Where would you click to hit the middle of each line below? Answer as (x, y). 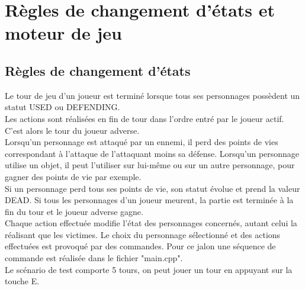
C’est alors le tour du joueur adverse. (72, 130)
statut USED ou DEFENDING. (62, 107)
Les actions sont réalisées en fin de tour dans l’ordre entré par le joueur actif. (145, 118)
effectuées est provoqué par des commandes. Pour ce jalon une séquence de (140, 246)
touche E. (22, 281)
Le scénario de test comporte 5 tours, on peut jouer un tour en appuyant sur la (149, 269)
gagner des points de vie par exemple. (73, 176)
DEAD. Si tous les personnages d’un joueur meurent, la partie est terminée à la (149, 200)
